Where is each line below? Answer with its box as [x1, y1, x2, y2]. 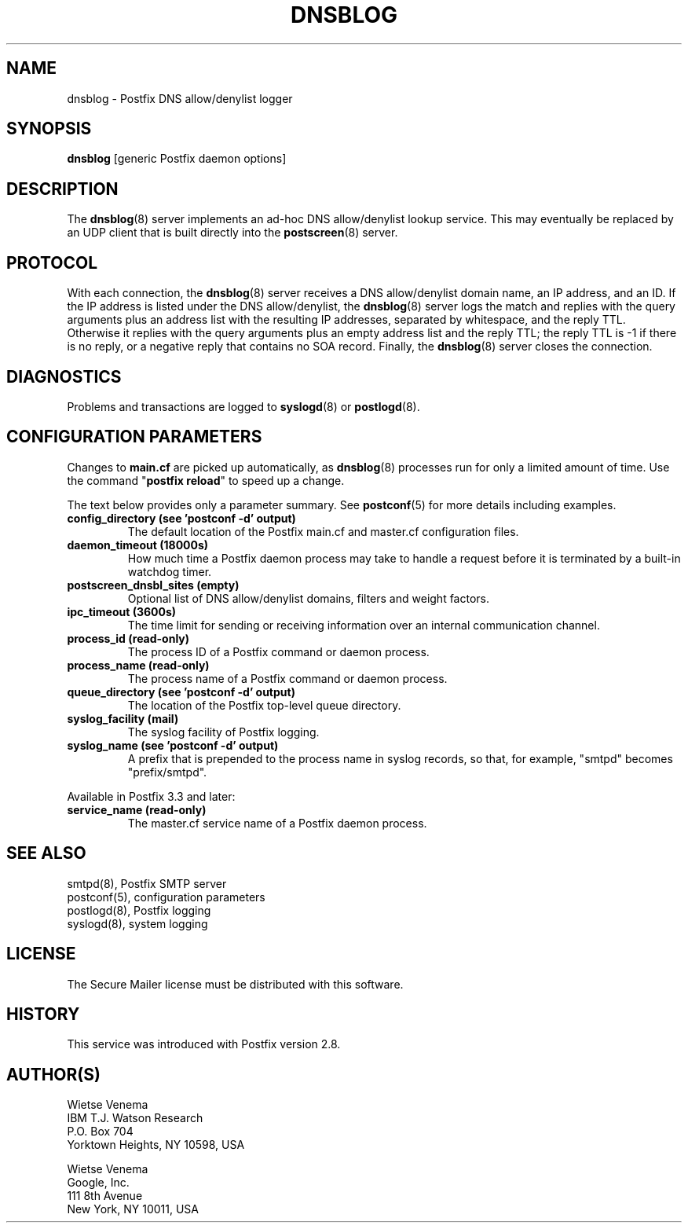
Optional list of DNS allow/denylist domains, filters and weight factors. [127, 591, 490, 605]
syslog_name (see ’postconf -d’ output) [67, 738, 279, 752]
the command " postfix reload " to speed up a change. [67, 473, 345, 487]
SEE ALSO [6, 843, 86, 864]
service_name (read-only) [67, 802, 207, 816]
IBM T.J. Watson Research [67, 1111, 203, 1125]
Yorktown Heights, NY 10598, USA [67, 1138, 245, 1152]
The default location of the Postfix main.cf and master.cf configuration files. [127, 524, 519, 538]
